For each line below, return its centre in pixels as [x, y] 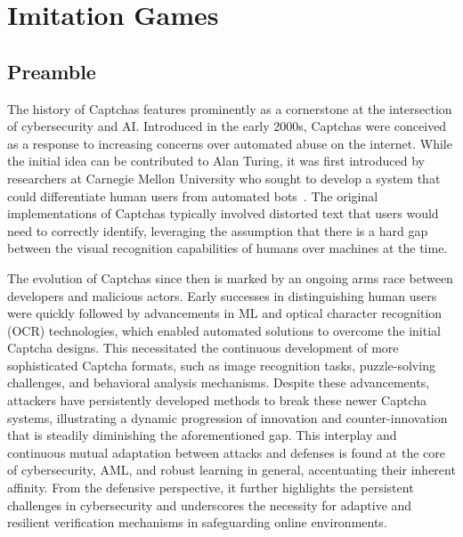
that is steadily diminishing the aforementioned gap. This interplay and [202, 435]
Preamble [52, 71]
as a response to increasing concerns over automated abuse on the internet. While [230, 143]
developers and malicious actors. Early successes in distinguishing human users [222, 295]
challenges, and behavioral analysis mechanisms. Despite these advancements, [219, 382]
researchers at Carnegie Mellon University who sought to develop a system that [224, 178]
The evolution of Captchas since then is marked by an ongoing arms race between [230, 277]
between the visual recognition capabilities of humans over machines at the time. [227, 248]
